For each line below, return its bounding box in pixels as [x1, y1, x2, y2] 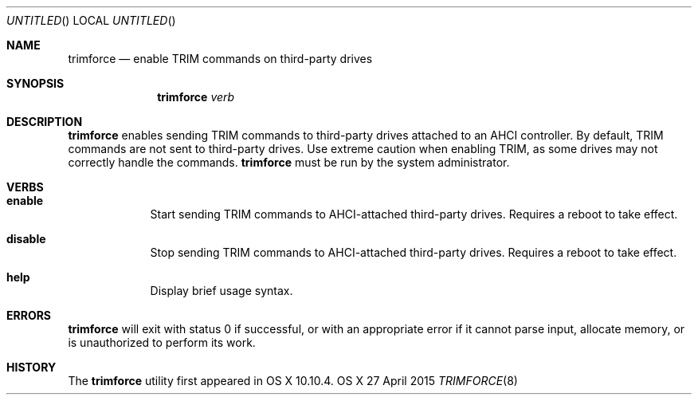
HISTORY [6, 360, 57, 374]
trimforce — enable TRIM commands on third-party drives [68, 52, 373, 65]
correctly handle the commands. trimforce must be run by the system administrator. [68, 155, 510, 169]
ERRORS [6, 309, 52, 322]
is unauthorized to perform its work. [68, 336, 256, 349]
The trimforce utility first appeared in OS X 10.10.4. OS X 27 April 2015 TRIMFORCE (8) [68, 374, 518, 387]
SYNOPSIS [6, 77, 65, 90]
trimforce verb [157, 90, 235, 104]
